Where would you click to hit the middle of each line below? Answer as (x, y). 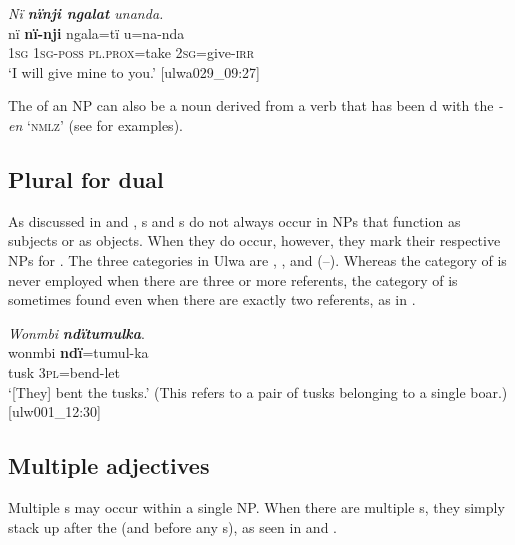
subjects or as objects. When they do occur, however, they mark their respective (254, 240)
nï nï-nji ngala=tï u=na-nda (96, 32)
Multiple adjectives (109, 465)
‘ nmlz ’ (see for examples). (104, 124)
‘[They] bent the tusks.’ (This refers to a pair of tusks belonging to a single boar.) (258, 391)
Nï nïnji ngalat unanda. (86, 13)
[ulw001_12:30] (54, 411)
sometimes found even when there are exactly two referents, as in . (212, 299)
